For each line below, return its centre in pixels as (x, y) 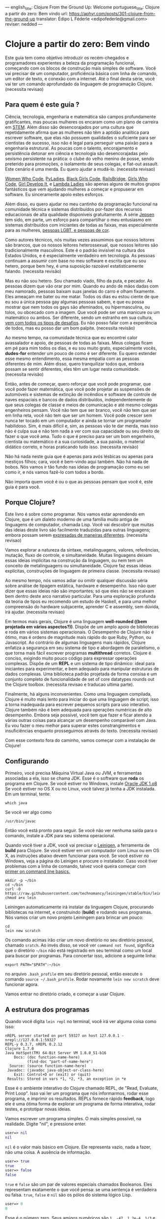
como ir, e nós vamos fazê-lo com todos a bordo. (55, 472)
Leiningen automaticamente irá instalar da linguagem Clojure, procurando (79, 907)
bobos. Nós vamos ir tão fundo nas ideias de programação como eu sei (77, 467)
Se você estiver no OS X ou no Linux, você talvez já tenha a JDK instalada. (80, 789)
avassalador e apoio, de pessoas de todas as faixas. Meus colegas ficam (79, 343)
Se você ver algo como (28, 812)
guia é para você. (23, 487)
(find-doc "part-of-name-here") (60, 1062)
